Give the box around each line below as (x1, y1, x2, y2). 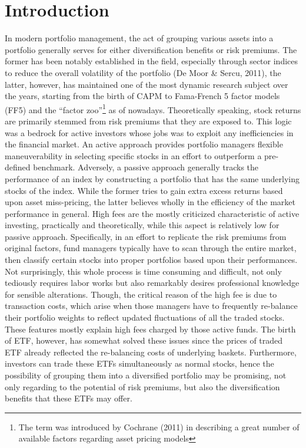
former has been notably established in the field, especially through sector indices (5, 55, 298, 67)
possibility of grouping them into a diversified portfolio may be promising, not (5, 369, 287, 381)
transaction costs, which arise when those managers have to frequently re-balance (5, 299, 298, 312)
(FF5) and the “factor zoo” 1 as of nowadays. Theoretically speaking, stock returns (5, 101, 301, 116)
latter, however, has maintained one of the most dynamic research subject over (5, 78, 288, 90)
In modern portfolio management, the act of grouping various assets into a (5, 32, 274, 44)
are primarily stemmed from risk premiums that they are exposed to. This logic (5, 114, 292, 127)
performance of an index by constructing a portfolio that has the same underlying (5, 172, 300, 185)
